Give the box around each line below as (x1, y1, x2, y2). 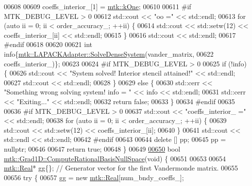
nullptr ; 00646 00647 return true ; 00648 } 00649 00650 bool (4, 143, 181, 154)
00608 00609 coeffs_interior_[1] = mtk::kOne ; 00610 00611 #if (4, 1, 191, 11)
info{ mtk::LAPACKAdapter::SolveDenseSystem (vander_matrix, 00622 (4, 48, 214, 59)
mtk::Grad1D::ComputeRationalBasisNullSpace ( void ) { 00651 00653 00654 (4, 153, 226, 163)
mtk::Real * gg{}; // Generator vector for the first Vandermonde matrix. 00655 (4, 163, 238, 173)
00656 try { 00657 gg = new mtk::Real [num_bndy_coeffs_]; (4, 172, 184, 182)
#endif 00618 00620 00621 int (4, 39, 93, 49)
